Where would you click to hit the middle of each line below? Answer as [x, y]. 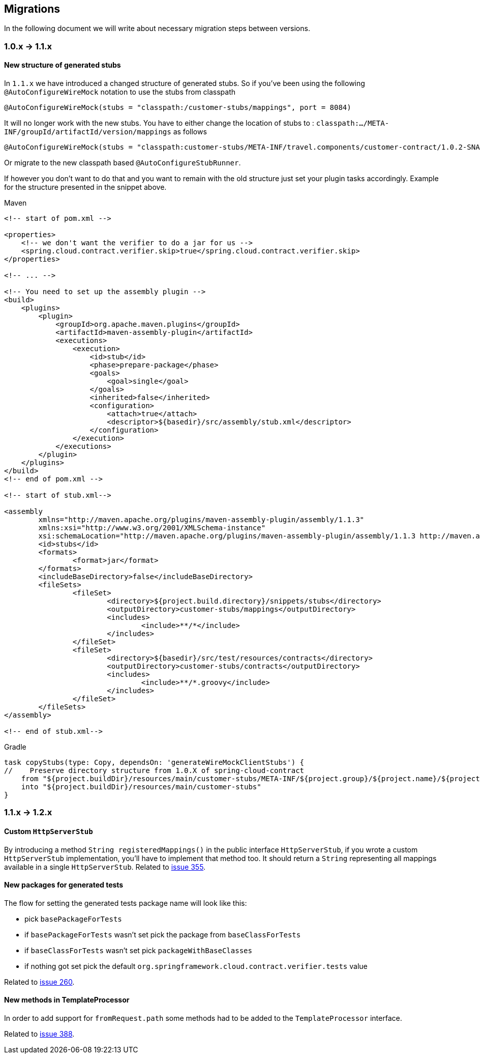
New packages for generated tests [64, 885]
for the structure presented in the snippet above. [85, 187]
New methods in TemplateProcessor [67, 1000]
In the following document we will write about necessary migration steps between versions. [157, 28]
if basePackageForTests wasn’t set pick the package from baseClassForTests [163, 934]
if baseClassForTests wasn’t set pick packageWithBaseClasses [138, 950]
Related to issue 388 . [39, 1034]
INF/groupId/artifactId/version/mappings [88, 132]
